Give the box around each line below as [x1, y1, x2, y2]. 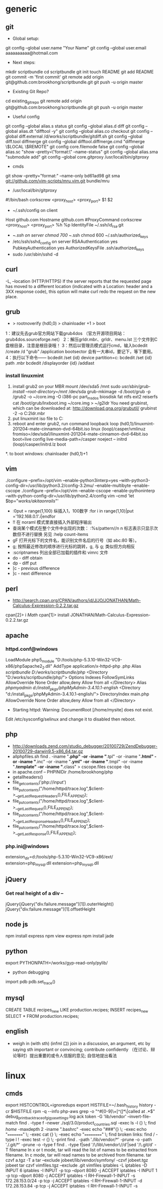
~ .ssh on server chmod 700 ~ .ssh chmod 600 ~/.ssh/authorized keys [12, 232, 148, 240]
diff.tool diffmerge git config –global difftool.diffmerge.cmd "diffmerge [5, 138, 145, 144]
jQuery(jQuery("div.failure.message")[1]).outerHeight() [5, 901, 114, 907]
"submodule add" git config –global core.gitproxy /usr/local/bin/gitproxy [5, 154, 149, 160]
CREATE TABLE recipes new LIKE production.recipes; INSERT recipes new [5, 1007, 148, 1014]
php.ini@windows [5, 843, 49, 850]
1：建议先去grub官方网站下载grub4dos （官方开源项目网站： [5, 331, 126, 337]
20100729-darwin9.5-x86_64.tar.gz [12, 748, 84, 754]
